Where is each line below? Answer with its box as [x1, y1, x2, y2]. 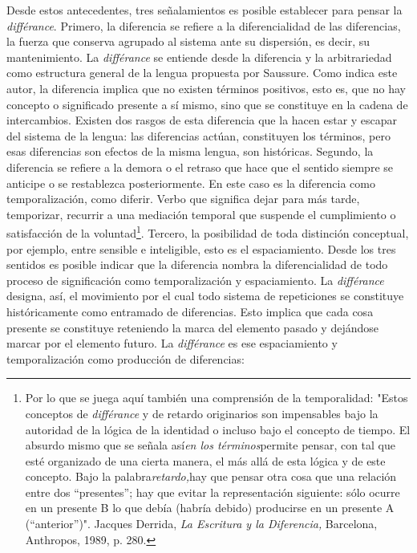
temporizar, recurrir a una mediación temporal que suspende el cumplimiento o [6, 205, 396, 222]
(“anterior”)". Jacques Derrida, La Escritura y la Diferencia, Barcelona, [25, 515, 378, 532]
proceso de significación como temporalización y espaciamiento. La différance [6, 271, 384, 288]
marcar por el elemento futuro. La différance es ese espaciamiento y [6, 335, 338, 352]
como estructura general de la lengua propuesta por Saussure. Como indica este [6, 64, 398, 81]
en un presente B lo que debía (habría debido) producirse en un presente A [25, 499, 395, 516]
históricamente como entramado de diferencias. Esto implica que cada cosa [6, 303, 374, 319]
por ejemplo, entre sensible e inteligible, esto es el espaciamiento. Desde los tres [6, 240, 396, 257]
